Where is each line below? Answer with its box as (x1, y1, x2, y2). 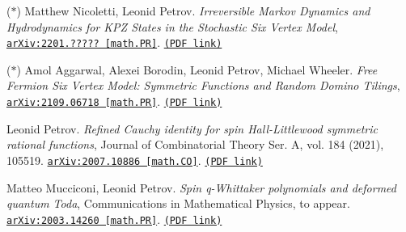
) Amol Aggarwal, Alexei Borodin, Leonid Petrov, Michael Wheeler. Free (16, 61, 378, 78)
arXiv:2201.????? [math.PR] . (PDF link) (6, 34, 222, 51)
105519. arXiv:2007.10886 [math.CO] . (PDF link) (6, 151, 263, 168)
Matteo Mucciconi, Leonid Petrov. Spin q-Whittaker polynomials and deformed (6, 179, 396, 196)
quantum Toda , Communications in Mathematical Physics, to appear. (6, 195, 350, 212)
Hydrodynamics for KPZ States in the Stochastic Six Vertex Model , (6, 18, 338, 35)
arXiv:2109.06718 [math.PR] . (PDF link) (6, 93, 222, 110)
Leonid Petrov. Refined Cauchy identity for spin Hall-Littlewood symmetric (6, 120, 378, 137)
